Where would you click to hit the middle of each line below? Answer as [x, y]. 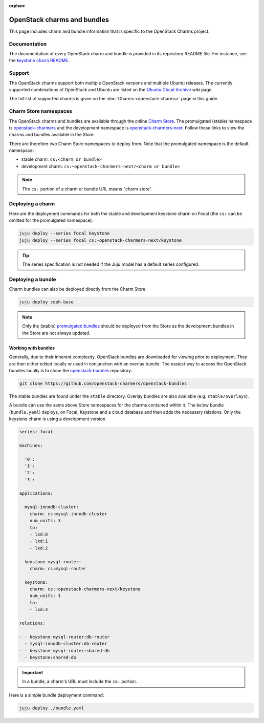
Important [33, 672]
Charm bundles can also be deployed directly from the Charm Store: [78, 289]
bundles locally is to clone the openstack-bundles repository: [71, 370]
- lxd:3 [39, 610]
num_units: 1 [45, 596]
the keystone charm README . [39, 61]
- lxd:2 [39, 548]
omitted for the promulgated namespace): [51, 220]
